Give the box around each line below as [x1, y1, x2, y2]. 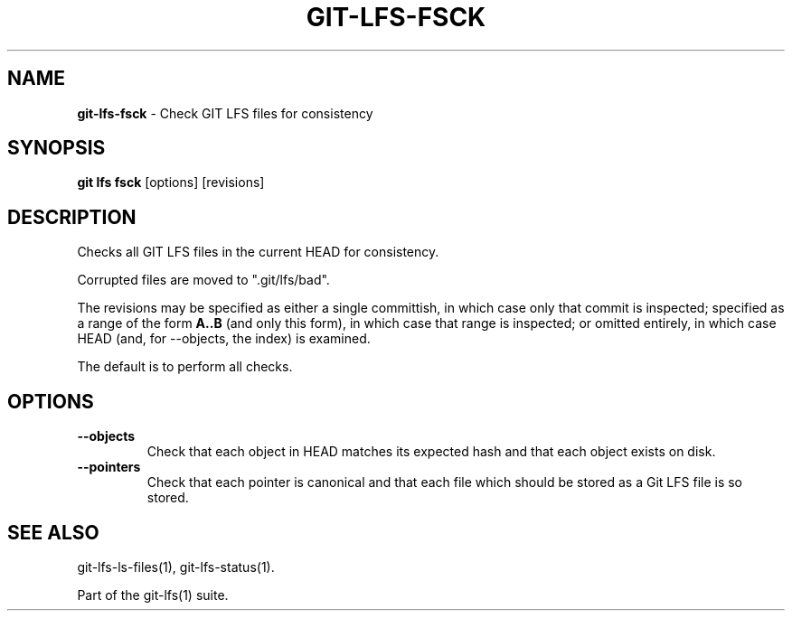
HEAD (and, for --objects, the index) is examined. [77, 331, 371, 347]
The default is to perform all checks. [77, 359, 293, 375]
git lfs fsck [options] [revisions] [77, 174, 265, 191]
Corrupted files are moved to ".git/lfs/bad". [77, 272, 330, 288]
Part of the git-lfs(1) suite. [77, 586, 229, 603]
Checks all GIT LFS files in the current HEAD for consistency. [77, 244, 439, 260]
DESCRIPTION [7, 205, 137, 229]
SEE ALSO [7, 520, 99, 544]
